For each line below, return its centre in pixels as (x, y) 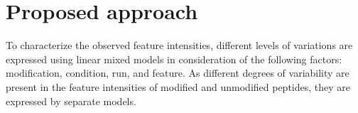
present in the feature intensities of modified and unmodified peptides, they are (178, 86)
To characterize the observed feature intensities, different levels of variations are (179, 45)
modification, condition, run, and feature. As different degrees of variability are (178, 73)
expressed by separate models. (71, 101)
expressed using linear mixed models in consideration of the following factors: (174, 59)
